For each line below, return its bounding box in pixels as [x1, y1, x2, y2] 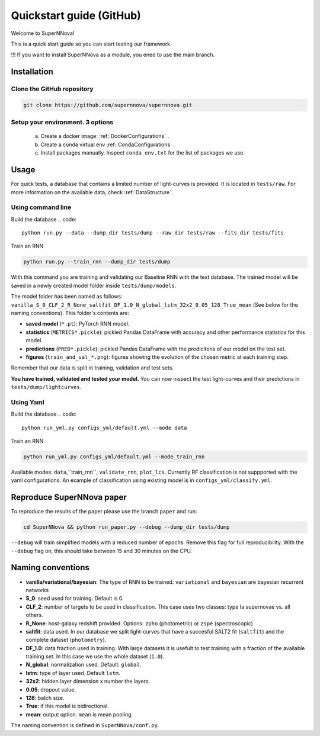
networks [25, 586, 49, 593]
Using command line [11, 203, 72, 211]
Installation [11, 67, 53, 77]
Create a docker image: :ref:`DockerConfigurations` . [40, 133, 169, 140]
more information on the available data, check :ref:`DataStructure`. [11, 188, 173, 195]
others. [25, 612, 44, 619]
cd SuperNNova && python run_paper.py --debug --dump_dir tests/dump [23, 524, 230, 531]
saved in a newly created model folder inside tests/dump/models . [11, 282, 177, 289]
